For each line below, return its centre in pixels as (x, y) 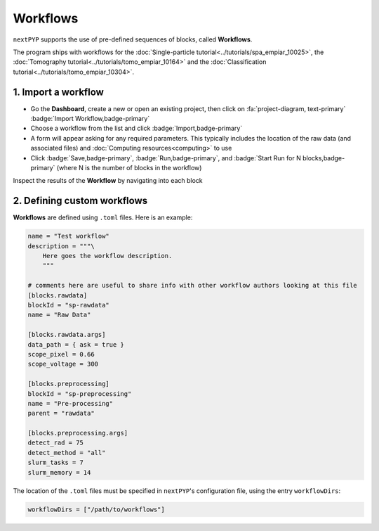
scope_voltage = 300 (63, 364)
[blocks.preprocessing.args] (78, 433)
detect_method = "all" (67, 453)
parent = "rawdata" (61, 414)
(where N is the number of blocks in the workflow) (129, 167)
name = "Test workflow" (69, 236)
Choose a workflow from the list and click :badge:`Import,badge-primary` (137, 128)
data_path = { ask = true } (76, 344)
